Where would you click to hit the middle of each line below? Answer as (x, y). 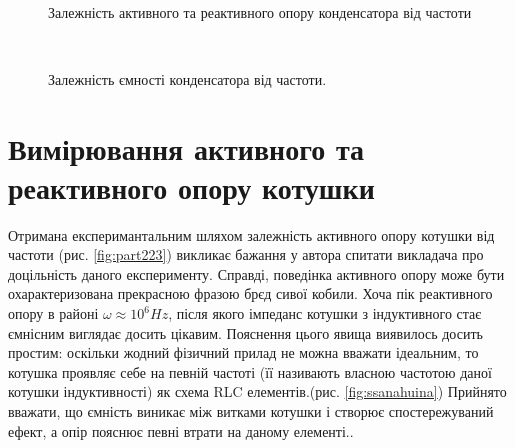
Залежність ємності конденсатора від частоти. (187, 78)
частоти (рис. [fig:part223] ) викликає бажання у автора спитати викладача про (246, 254)
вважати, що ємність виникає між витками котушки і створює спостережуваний (251, 411)
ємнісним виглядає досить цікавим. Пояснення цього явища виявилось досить (245, 332)
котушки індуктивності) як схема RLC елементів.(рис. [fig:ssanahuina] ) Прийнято (257, 391)
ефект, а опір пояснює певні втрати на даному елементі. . (181, 430)
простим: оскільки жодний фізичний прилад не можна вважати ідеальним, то (243, 352)
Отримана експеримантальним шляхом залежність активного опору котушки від (251, 234)
